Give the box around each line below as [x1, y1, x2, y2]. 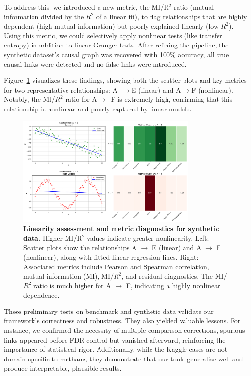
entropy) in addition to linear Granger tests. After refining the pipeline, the [4, 40, 229, 50]
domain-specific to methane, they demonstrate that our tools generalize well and [4, 353, 243, 363]
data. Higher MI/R [23, 233, 82, 243]
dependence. [23, 290, 60, 300]
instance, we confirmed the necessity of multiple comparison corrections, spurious [4, 325, 245, 335]
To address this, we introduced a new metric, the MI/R [4, 2, 169, 12]
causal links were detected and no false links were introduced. [4, 59, 187, 69]
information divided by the [4, 11, 84, 21]
